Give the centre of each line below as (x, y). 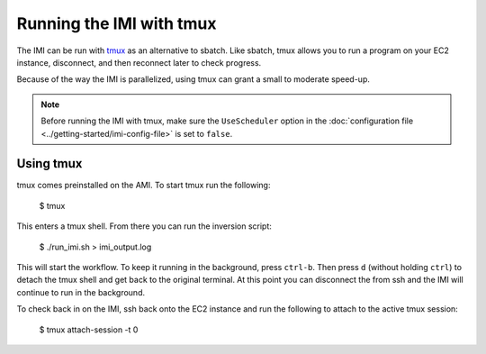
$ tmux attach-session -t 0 (89, 330)
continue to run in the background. (81, 292)
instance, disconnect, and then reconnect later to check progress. (139, 62)
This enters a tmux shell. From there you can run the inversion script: (144, 226)
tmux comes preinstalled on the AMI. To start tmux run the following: (144, 186)
